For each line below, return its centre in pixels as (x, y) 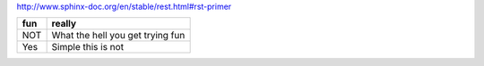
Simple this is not (88, 47)
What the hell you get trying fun (118, 36)
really (64, 24)
